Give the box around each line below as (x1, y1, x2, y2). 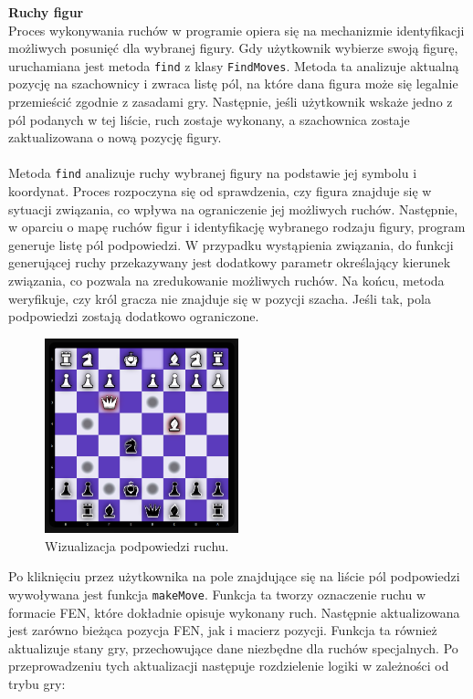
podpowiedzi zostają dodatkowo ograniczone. (8, 307, 259, 326)
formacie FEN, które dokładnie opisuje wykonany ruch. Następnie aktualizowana (8, 602, 460, 621)
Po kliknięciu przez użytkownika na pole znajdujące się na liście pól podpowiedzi (8, 567, 460, 586)
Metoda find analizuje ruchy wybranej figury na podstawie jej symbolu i (8, 163, 417, 183)
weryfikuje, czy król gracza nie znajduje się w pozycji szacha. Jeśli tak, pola (8, 288, 431, 308)
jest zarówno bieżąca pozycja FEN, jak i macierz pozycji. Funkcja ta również (8, 621, 437, 640)
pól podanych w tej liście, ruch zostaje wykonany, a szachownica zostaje (8, 110, 410, 129)
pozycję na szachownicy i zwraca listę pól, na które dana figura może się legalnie (8, 74, 458, 93)
